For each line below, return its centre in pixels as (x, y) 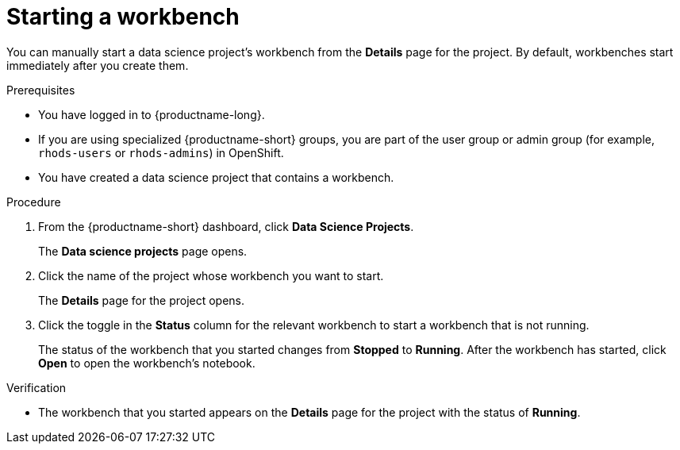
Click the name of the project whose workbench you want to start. (211, 275)
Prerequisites (41, 90)
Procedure (34, 202)
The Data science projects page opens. (143, 251)
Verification (36, 387)
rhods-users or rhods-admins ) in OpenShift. (161, 152)
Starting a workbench (123, 17)
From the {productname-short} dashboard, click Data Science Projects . (226, 226)
